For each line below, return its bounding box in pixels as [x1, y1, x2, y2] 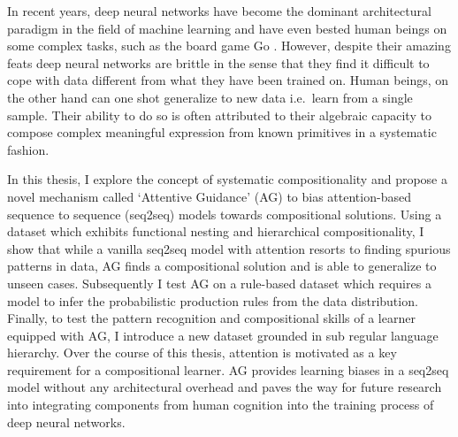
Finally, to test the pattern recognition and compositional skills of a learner [7, 309, 416, 327]
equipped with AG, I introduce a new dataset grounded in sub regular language [7, 326, 439, 344]
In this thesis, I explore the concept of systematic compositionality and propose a [7, 170, 447, 188]
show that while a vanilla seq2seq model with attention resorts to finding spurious [7, 239, 451, 257]
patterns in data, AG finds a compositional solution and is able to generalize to [7, 257, 437, 275]
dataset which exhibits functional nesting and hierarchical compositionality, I [7, 222, 424, 241]
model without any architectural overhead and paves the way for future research [7, 378, 442, 396]
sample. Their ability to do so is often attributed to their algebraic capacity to [7, 105, 431, 124]
